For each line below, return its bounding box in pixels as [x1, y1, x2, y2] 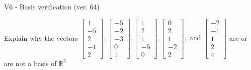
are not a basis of [4, 58, 57, 68]
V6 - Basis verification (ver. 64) [4, 1, 100, 11]
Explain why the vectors [4, 32, 78, 43]
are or [229, 32, 248, 43]
